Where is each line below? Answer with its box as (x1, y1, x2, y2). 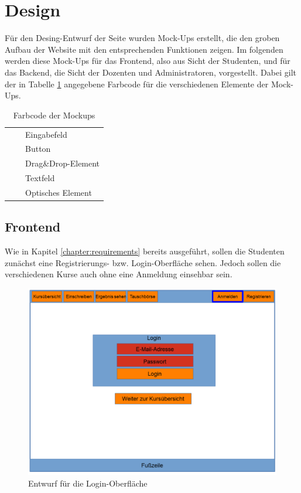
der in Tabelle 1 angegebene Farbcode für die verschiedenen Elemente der (5, 77, 269, 90)
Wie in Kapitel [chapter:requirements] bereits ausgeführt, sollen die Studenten (5, 245, 285, 257)
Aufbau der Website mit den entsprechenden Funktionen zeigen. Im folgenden (5, 43, 283, 55)
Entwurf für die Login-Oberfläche (28, 477, 148, 489)
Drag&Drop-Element (25, 157, 100, 169)
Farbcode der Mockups (13, 108, 95, 121)
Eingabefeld (25, 128, 67, 140)
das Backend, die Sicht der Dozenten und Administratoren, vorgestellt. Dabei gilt (5, 66, 296, 78)
